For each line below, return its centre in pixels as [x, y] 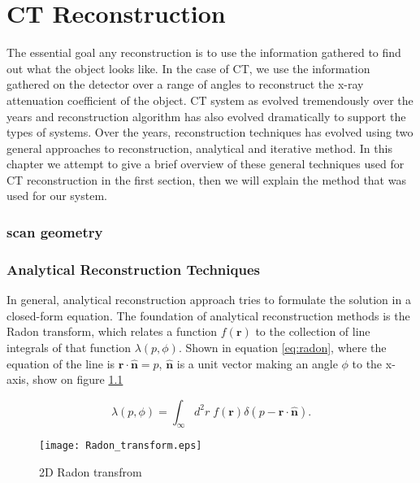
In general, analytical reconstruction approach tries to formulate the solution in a [209, 300]
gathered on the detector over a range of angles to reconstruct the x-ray [185, 84]
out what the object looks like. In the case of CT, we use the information [188, 68]
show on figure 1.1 [78, 379]
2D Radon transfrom [91, 472]
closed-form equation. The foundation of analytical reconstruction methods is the [208, 315]
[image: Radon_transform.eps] [121, 446]
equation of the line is [61, 363]
